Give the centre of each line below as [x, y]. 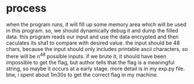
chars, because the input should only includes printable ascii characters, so [97, 49]
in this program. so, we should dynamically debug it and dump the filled [92, 30]
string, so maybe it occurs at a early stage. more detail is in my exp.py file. [96, 68]
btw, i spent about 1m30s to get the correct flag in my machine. [82, 75]
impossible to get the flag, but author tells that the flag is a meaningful [90, 62]
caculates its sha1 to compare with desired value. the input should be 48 [93, 43]
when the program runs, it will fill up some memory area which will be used [96, 24]
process [26, 8]
